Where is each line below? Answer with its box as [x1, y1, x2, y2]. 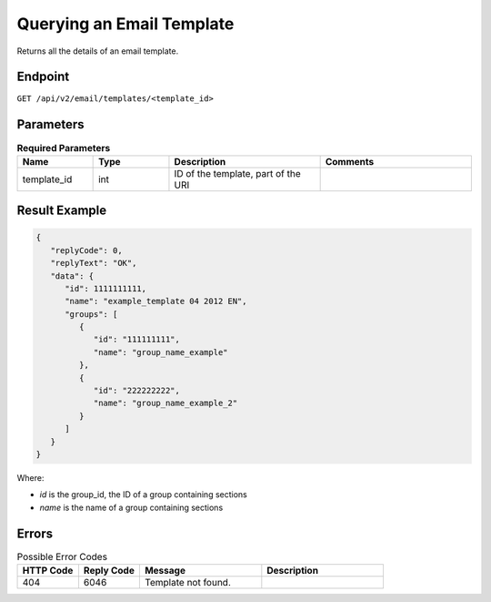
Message [144, 565, 186, 577]
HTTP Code [22, 565, 74, 577]
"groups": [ [65, 309, 118, 319]
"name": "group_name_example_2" [93, 398, 238, 409]
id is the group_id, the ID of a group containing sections [39, 489, 247, 500]
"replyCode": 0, [50, 245, 123, 255]
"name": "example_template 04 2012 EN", [65, 296, 247, 307]
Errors [16, 525, 54, 541]
